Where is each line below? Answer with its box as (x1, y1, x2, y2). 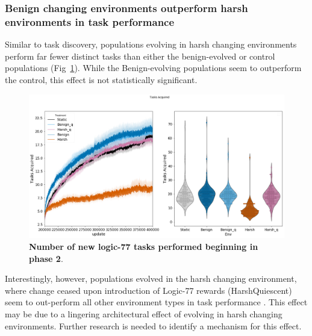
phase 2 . (29, 252, 63, 264)
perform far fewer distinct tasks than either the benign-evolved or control (5, 49, 275, 62)
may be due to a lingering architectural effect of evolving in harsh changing (5, 307, 282, 320)
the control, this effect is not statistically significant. (5, 73, 198, 86)
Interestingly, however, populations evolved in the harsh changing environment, (5, 272, 297, 285)
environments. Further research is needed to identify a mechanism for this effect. (5, 319, 302, 332)
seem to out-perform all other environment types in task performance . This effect (5, 296, 308, 308)
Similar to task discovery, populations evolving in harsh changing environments (5, 38, 297, 51)
